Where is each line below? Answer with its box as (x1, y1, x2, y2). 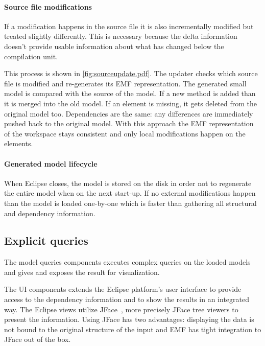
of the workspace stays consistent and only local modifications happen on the (4, 128, 246, 139)
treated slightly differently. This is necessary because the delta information (4, 31, 237, 41)
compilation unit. (4, 51, 58, 61)
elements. (4, 138, 33, 149)
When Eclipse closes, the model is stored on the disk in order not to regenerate (4, 177, 252, 188)
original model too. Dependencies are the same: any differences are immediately (4, 108, 253, 119)
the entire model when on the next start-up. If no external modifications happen (4, 188, 256, 198)
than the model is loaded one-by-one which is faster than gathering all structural (4, 197, 257, 208)
